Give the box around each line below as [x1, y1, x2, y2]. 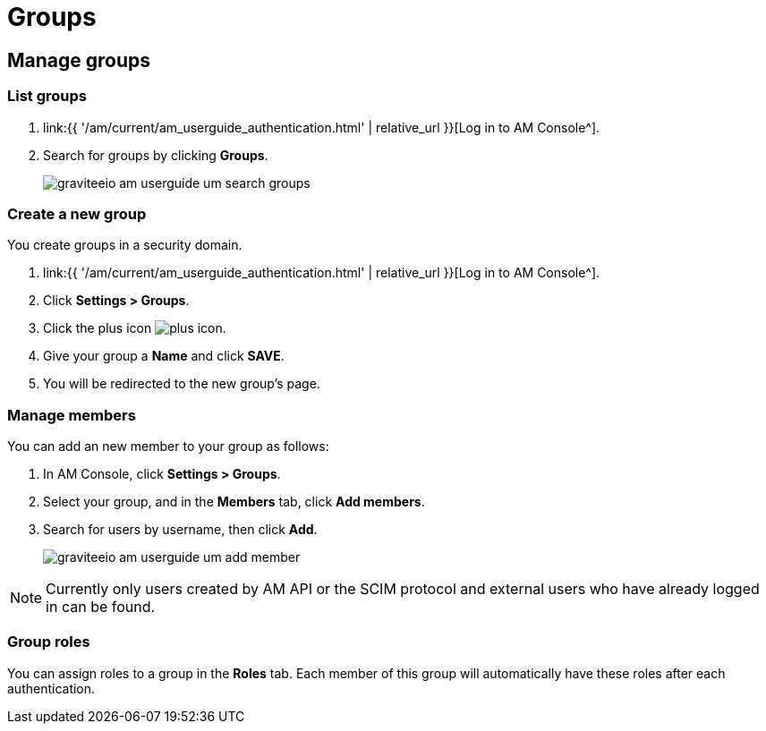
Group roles [7, 633, 90, 651]
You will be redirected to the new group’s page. [43, 376, 320, 392]
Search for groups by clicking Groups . [43, 147, 268, 163]
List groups [7, 87, 88, 106]
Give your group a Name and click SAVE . [43, 348, 285, 364]
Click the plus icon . [43, 320, 226, 336]
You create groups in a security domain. [7, 237, 243, 253]
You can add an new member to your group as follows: [7, 438, 329, 455]
